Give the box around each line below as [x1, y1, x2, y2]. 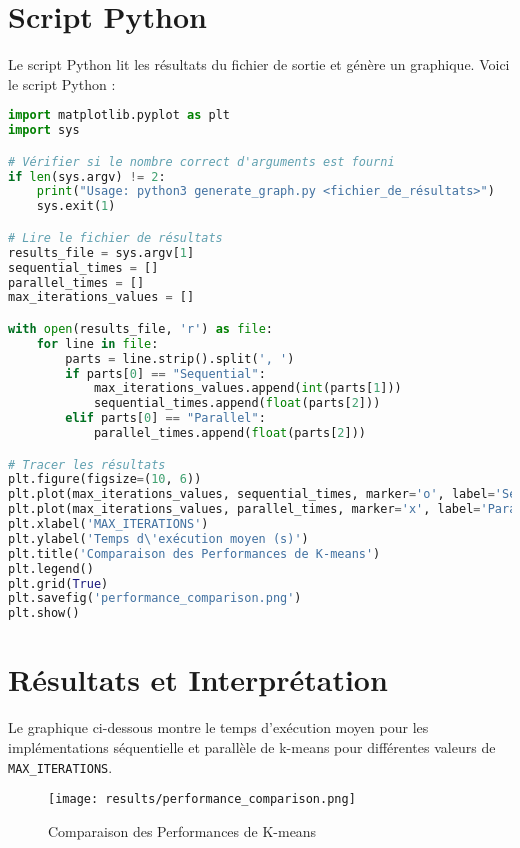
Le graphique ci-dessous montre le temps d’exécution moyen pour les [8, 717, 429, 738]
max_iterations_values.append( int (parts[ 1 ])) [93, 381, 402, 396]
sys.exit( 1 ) [36, 199, 116, 214]
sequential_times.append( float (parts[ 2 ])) [93, 396, 381, 411]
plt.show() [8, 606, 80, 621]
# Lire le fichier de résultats [8, 230, 223, 245]
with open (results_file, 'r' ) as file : [8, 321, 273, 336]
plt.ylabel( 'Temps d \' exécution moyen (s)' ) [8, 531, 309, 546]
